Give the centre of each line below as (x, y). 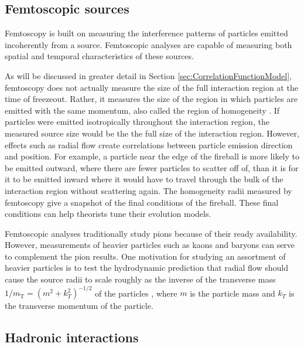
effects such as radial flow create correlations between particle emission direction (149, 144)
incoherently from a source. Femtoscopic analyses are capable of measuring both (148, 44)
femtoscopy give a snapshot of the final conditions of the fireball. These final (142, 202)
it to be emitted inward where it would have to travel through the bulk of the (144, 179)
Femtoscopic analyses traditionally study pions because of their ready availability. (151, 233)
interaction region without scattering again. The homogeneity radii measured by (148, 190)
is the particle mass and (233, 293)
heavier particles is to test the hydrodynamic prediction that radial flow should (146, 268)
